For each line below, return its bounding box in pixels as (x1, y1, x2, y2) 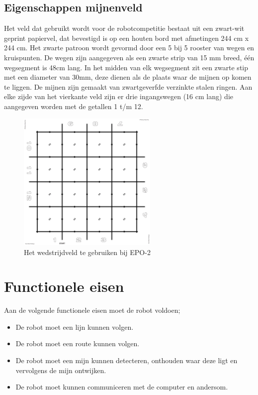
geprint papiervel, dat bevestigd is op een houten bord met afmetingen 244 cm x (4, 32, 249, 43)
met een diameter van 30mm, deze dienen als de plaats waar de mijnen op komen (4, 72, 252, 82)
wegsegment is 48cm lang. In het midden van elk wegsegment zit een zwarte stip (4, 62, 249, 72)
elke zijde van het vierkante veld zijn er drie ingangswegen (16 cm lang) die (4, 91, 233, 102)
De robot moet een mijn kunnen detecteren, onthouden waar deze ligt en (15, 355, 238, 366)
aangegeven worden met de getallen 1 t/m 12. (4, 101, 143, 111)
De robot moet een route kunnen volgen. (15, 338, 140, 349)
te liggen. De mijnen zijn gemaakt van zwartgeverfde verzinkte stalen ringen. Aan (4, 81, 253, 92)
